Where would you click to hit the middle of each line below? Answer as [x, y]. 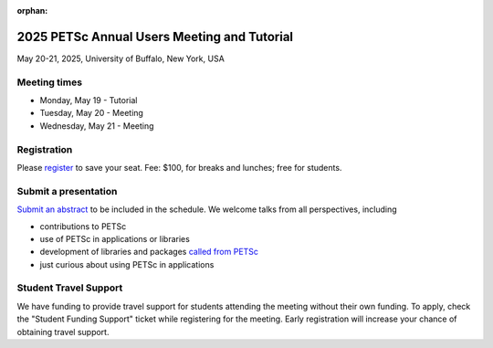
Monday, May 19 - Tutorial [89, 100]
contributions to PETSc [83, 226]
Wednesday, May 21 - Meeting [97, 126]
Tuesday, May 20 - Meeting [91, 113]
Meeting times [49, 82]
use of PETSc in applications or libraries [115, 238]
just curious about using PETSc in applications [127, 264]
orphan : [32, 11]
